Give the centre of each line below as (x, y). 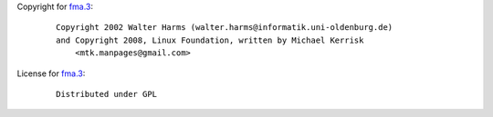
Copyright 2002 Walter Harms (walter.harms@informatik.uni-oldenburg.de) (225, 28)
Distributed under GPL (107, 94)
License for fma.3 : (51, 73)
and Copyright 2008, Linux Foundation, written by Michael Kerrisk (210, 40)
